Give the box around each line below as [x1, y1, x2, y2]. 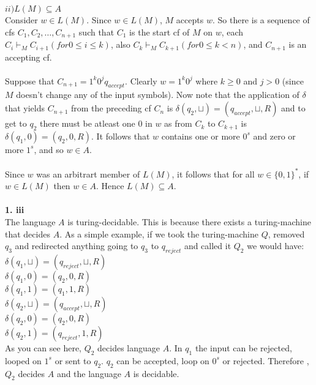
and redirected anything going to [15, 239, 138, 252]
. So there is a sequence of [212, 13, 310, 26]
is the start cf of [129, 25, 190, 38]
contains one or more [161, 129, 240, 142]
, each [221, 25, 244, 38]
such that [78, 25, 115, 38]
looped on [5, 354, 42, 367]
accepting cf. [5, 50, 52, 63]
